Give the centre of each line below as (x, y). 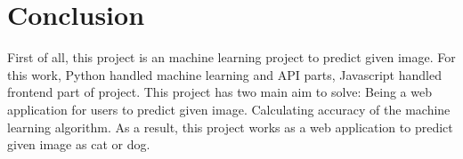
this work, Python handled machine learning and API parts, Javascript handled (224, 74)
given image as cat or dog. (79, 144)
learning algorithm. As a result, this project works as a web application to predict (230, 127)
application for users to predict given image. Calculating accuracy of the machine (229, 109)
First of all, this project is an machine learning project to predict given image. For (231, 57)
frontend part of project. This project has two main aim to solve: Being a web (219, 92)
